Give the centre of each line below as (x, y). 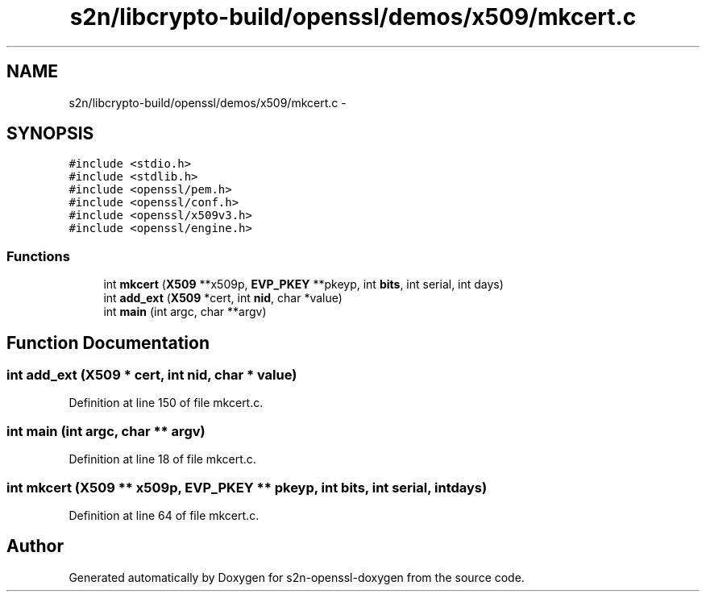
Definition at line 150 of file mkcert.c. (166, 403)
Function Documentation (108, 343)
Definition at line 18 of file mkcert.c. (162, 459)
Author (35, 546)
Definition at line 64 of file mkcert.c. (164, 515)
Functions (38, 256)
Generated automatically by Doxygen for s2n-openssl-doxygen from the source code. (297, 577)
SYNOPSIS (50, 134)
